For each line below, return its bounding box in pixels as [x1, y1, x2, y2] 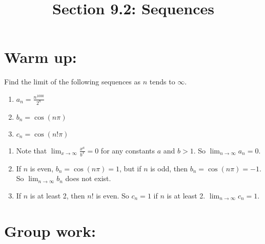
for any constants [100, 145, 155, 156]
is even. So [96, 190, 129, 201]
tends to [149, 76, 175, 87]
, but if [119, 163, 141, 173]
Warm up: [4, 47, 77, 68]
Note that [16, 145, 47, 156]
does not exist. [65, 173, 111, 184]
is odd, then [150, 163, 188, 173]
